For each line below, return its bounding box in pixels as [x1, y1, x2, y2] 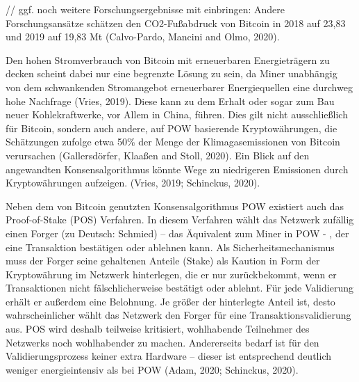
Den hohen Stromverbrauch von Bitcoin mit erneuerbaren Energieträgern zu [6, 52, 330, 67]
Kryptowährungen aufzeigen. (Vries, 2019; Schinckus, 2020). [6, 175, 260, 190]
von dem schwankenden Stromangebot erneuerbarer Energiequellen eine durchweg [6, 79, 353, 94]
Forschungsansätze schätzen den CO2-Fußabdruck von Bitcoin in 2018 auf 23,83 [6, 15, 346, 30]
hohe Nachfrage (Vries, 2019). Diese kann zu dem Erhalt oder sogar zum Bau [6, 93, 335, 108]
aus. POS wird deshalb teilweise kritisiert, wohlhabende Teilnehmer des [6, 321, 310, 336]
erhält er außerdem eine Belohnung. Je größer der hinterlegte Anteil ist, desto [6, 294, 335, 308]
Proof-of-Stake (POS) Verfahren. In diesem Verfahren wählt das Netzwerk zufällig [6, 212, 354, 227]
